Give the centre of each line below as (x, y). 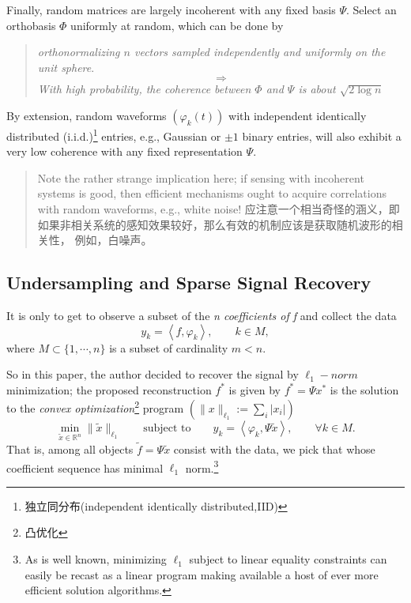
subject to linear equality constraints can (288, 559)
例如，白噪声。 (113, 240)
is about (317, 89)
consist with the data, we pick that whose (274, 449)
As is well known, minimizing (96, 559)
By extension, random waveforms (87, 115)
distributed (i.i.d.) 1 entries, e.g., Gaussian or (114, 134)
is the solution (364, 389)
